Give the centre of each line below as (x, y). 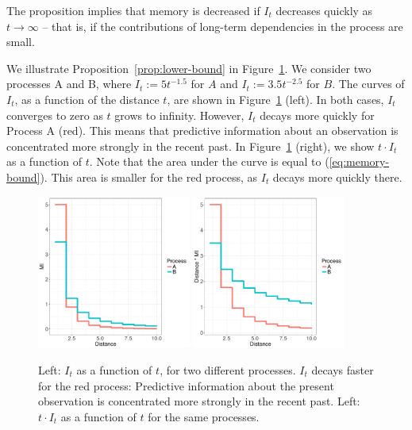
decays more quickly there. (337, 177)
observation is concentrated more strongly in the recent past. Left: (199, 401)
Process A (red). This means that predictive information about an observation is (202, 131)
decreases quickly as (324, 10)
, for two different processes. (228, 369)
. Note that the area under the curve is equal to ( (209, 161)
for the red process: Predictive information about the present (186, 385)
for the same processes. (204, 416)
